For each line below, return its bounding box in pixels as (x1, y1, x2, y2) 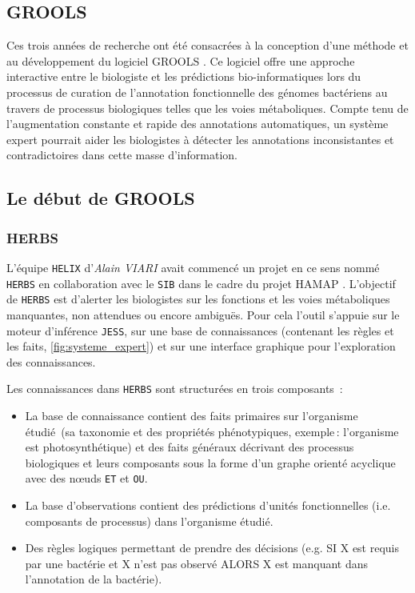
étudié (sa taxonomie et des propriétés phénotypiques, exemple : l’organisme (25, 423, 399, 439)
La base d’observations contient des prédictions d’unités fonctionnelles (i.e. (25, 497, 391, 514)
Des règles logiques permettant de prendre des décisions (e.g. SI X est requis (25, 539, 400, 556)
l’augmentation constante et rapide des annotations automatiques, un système (6, 115, 389, 132)
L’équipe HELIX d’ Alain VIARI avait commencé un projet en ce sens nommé (6, 258, 380, 275)
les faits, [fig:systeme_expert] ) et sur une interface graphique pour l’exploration (6, 338, 396, 355)
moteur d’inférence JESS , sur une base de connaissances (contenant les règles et (6, 322, 394, 339)
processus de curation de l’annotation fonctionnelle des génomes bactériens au (6, 83, 388, 100)
